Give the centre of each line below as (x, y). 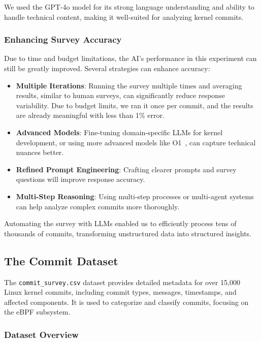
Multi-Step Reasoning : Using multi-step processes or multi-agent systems (135, 196)
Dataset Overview (41, 334)
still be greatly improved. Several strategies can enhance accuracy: (107, 68)
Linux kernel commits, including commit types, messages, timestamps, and (120, 292)
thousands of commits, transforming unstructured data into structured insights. (128, 233)
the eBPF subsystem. (37, 312)
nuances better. (40, 152)
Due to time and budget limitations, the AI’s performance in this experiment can (130, 58)
